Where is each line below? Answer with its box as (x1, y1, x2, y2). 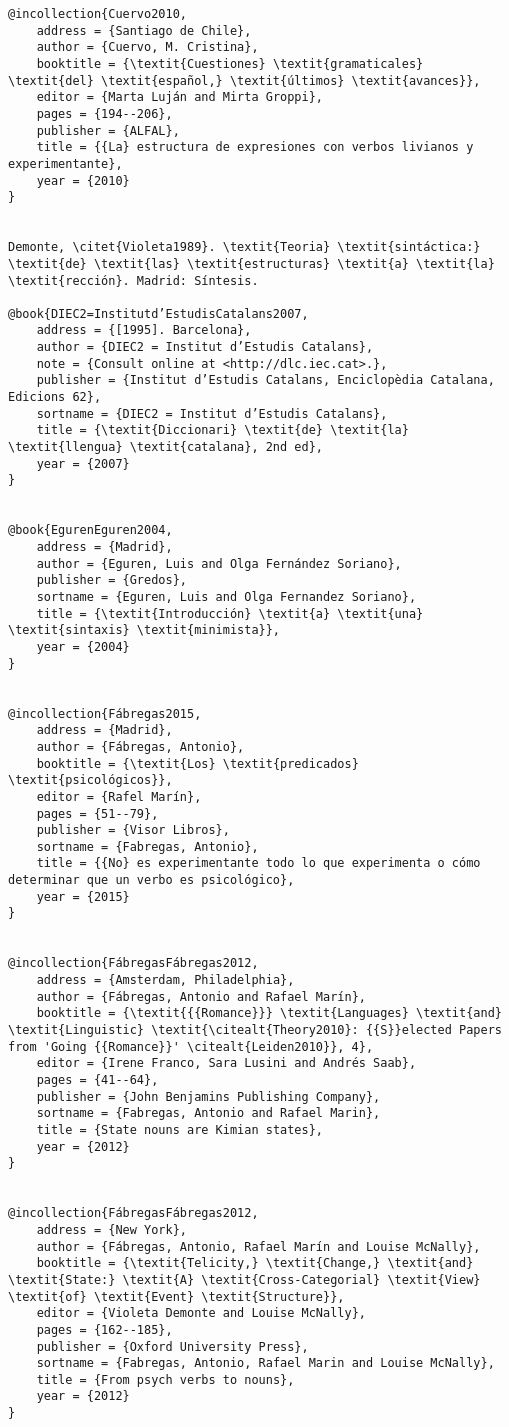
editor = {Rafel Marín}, (36, 789, 202, 804)
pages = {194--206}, (36, 106, 173, 121)
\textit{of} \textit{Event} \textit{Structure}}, (8, 1289, 345, 1304)
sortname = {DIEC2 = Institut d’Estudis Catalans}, (36, 406, 388, 421)
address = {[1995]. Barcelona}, (36, 323, 252, 338)
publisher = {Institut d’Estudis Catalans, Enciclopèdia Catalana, (36, 373, 495, 388)
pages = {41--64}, (36, 1073, 159, 1087)
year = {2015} (36, 889, 130, 904)
